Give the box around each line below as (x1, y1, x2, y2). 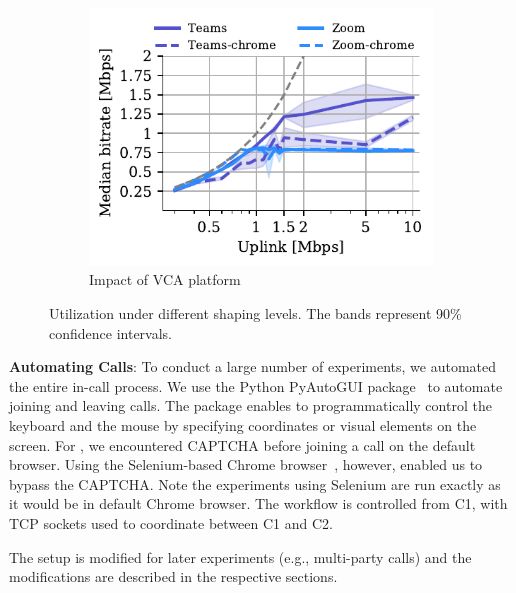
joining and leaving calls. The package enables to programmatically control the (9, 395, 492, 416)
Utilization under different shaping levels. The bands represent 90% (49, 303, 462, 323)
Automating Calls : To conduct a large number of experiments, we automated (9, 356, 497, 377)
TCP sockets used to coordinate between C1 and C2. (9, 512, 333, 533)
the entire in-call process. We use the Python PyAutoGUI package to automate (9, 375, 503, 396)
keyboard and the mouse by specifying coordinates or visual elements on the (9, 414, 477, 435)
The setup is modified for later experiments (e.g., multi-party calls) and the (9, 546, 472, 567)
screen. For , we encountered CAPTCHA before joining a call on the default (9, 434, 476, 455)
